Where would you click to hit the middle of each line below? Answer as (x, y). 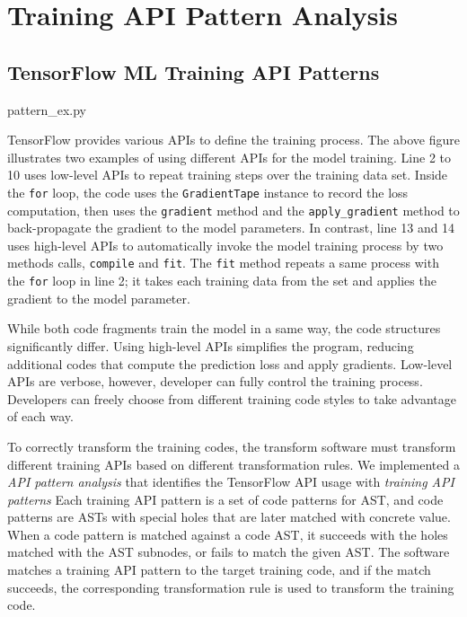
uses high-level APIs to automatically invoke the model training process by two (225, 245)
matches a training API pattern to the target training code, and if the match (219, 570)
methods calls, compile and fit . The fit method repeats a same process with (223, 263)
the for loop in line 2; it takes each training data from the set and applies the (222, 281)
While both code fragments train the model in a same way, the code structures (224, 328)
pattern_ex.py (47, 109)
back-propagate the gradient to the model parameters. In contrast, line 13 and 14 (231, 228)
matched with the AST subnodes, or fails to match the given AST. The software (229, 552)
